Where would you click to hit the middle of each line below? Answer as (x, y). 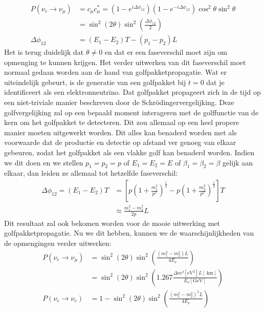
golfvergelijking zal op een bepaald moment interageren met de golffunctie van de (131, 112)
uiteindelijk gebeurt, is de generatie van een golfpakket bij (95, 82)
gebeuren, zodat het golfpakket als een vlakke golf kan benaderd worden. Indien (129, 152)
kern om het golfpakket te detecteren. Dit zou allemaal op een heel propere (122, 122)
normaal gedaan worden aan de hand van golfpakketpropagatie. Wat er (115, 72)
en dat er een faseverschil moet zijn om (166, 52)
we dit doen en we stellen (44, 162)
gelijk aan (238, 162)
